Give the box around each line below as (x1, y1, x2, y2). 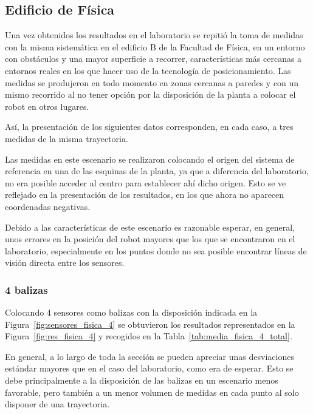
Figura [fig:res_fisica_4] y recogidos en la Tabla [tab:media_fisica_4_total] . (5, 330, 292, 342)
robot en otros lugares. (5, 100, 89, 112)
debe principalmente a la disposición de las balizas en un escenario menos (5, 374, 278, 387)
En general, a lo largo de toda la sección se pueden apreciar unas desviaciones (5, 350, 294, 362)
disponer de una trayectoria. (5, 398, 110, 410)
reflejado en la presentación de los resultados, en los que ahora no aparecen (5, 188, 284, 201)
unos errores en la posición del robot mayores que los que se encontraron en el (5, 232, 295, 245)
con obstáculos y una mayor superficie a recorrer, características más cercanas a (5, 52, 302, 65)
